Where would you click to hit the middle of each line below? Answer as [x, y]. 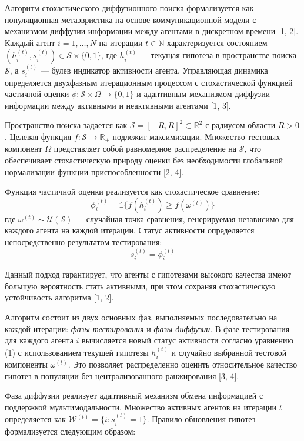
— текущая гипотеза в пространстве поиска [218, 55]
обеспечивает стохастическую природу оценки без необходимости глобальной [144, 160]
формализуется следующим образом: [70, 431]
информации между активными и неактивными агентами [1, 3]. [118, 105]
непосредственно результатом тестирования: [83, 242]
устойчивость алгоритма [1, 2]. [59, 297]
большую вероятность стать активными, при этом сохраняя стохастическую [140, 285]
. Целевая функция [38, 136]
